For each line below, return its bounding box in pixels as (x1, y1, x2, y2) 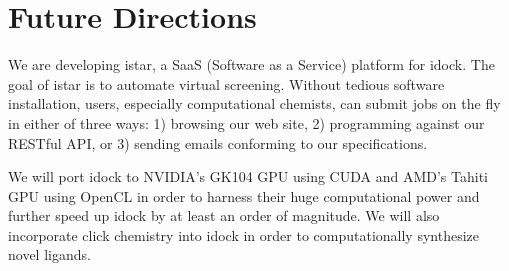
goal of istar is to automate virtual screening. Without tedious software (8, 73, 445, 94)
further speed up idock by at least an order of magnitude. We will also (8, 205, 440, 226)
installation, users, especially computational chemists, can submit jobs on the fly (8, 93, 501, 114)
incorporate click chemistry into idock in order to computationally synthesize (8, 224, 479, 245)
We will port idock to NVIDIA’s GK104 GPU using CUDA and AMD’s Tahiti (8, 166, 488, 187)
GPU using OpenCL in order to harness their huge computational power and (8, 185, 480, 206)
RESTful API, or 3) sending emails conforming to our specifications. (8, 132, 428, 153)
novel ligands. (8, 244, 91, 265)
